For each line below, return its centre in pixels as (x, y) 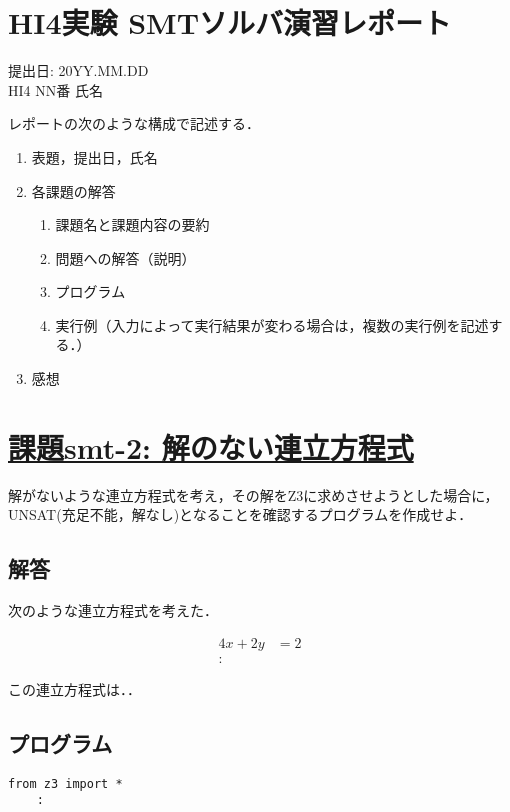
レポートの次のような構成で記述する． (134, 123)
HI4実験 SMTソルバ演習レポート (230, 22)
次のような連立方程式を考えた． (113, 610)
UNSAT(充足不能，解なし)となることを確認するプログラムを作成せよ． (240, 514)
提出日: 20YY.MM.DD (78, 70)
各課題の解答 (73, 190)
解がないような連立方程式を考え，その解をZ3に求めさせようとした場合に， (253, 494)
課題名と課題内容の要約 (132, 224)
